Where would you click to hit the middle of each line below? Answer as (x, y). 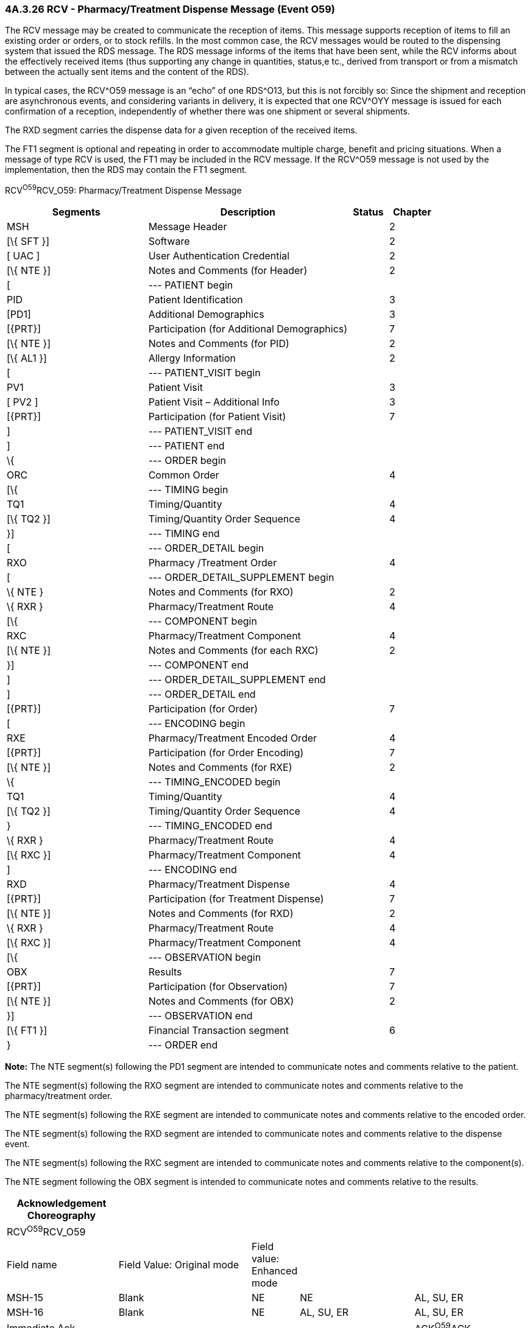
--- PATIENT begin (191, 285)
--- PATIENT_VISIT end (200, 431)
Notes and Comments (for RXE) (220, 768)
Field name (32, 1265)
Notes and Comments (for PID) (219, 344)
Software (169, 241)
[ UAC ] (23, 256)
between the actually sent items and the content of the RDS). (127, 72)
